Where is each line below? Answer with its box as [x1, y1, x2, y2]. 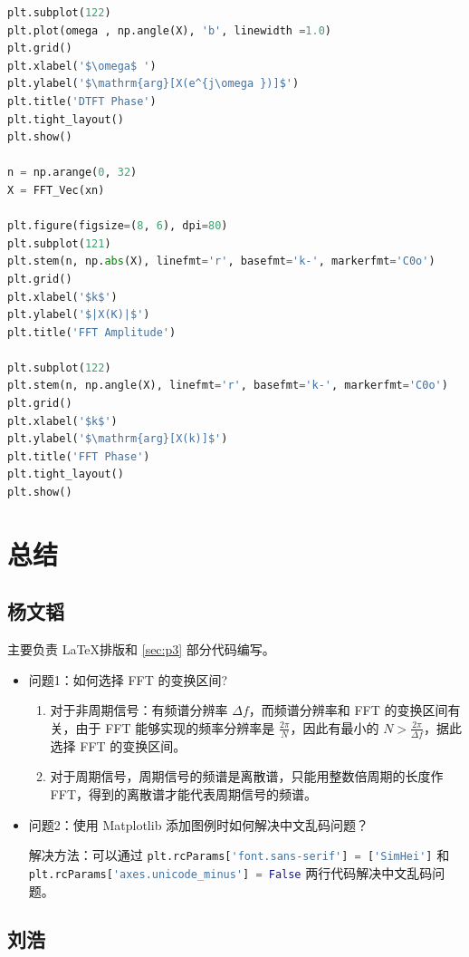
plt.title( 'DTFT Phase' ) [7, 94, 157, 108]
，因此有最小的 [290, 718, 379, 737]
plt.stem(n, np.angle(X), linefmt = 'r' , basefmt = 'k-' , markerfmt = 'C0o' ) [7, 379, 448, 392]
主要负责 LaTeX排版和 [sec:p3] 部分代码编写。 [7, 640, 275, 659]
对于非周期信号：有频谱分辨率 [50, 701, 228, 720]
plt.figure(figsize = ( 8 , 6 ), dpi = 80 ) [7, 219, 228, 233]
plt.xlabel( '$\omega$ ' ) [7, 59, 157, 72]
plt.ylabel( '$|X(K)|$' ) [7, 308, 150, 322]
